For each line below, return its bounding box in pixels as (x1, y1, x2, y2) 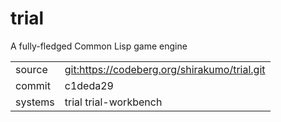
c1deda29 (64, 78, 114, 92)
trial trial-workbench (64, 95, 163, 109)
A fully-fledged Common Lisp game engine (10, 40, 188, 52)
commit (15, 78, 51, 92)
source (15, 62, 48, 76)
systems (15, 95, 55, 109)
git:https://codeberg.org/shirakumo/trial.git (64, 62, 266, 76)
